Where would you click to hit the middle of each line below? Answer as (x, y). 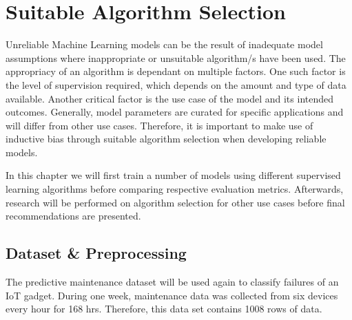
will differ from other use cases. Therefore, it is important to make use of (159, 125)
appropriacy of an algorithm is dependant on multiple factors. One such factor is (176, 71)
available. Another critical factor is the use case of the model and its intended (170, 98)
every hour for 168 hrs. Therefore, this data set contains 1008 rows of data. (164, 309)
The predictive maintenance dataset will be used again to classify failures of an (172, 282)
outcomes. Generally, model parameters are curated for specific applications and (175, 112)
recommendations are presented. (73, 216)
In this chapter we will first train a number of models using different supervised (173, 175)
